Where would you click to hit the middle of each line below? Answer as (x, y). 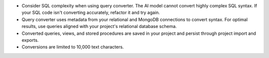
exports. (30, 40)
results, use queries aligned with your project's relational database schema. (99, 27)
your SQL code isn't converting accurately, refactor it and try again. (91, 13)
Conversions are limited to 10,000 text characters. (73, 47)
